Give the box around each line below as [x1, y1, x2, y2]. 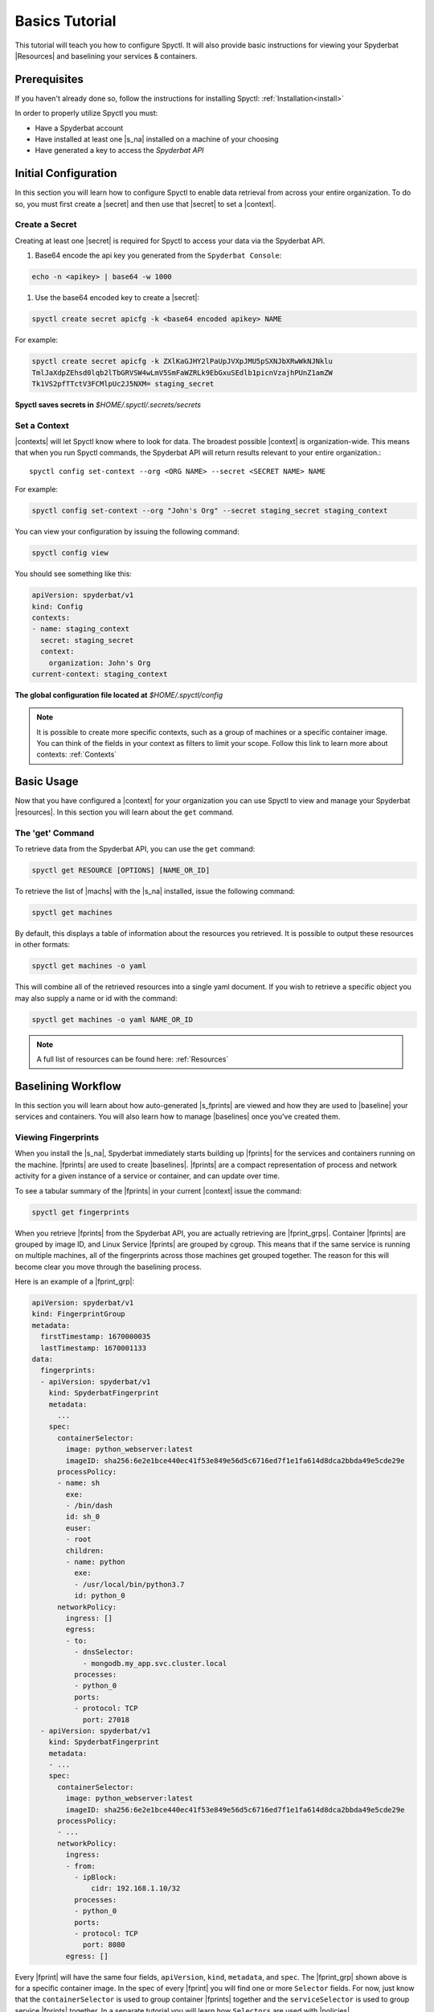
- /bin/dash [65, 1501, 113, 1511]
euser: [65, 1523, 92, 1532]
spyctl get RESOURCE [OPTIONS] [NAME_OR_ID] [31, 865, 211, 875]
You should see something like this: [14, 569, 133, 579]
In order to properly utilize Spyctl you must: [14, 109, 158, 118]
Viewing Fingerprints [14, 1132, 100, 1143]
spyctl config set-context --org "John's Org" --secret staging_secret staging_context [31, 506, 388, 515]
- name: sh [57, 1478, 100, 1488]
